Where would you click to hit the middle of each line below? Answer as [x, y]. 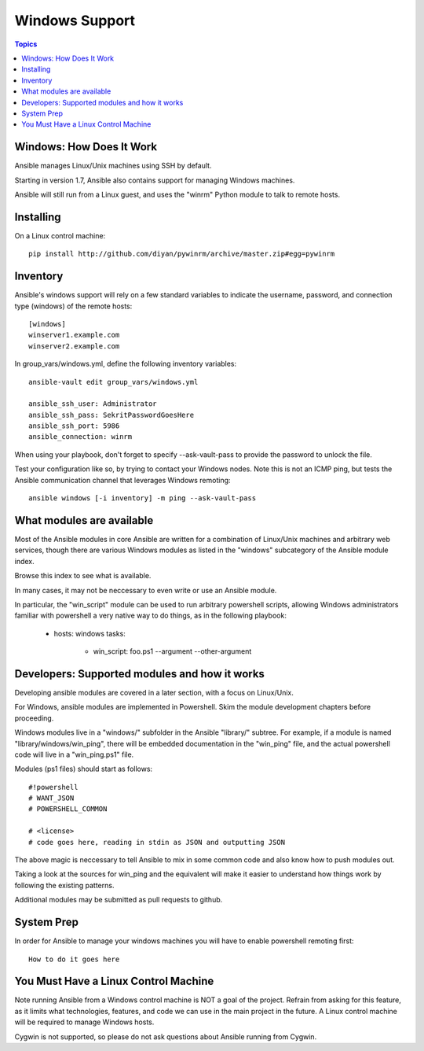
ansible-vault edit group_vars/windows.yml [113, 382]
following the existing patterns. [64, 885]
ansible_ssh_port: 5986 [74, 426]
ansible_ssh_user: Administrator [93, 404]
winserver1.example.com [74, 335]
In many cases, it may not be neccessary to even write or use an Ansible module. [146, 590]
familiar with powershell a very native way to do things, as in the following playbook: [150, 616]
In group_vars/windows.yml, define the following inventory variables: [126, 364]
